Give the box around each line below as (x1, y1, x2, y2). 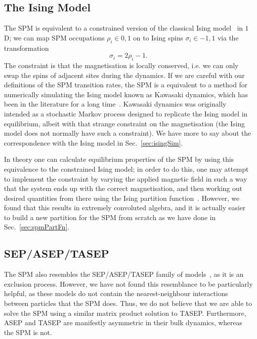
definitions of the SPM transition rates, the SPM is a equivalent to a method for (4, 79, 248, 90)
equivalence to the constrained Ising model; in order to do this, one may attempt (4, 163, 249, 174)
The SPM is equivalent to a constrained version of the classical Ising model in (4, 23, 243, 33)
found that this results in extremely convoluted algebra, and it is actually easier (4, 202, 246, 213)
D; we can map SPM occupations (4, 32, 105, 42)
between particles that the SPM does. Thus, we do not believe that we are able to (4, 298, 252, 308)
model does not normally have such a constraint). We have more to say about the (4, 128, 251, 138)
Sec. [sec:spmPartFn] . (4, 222, 70, 232)
